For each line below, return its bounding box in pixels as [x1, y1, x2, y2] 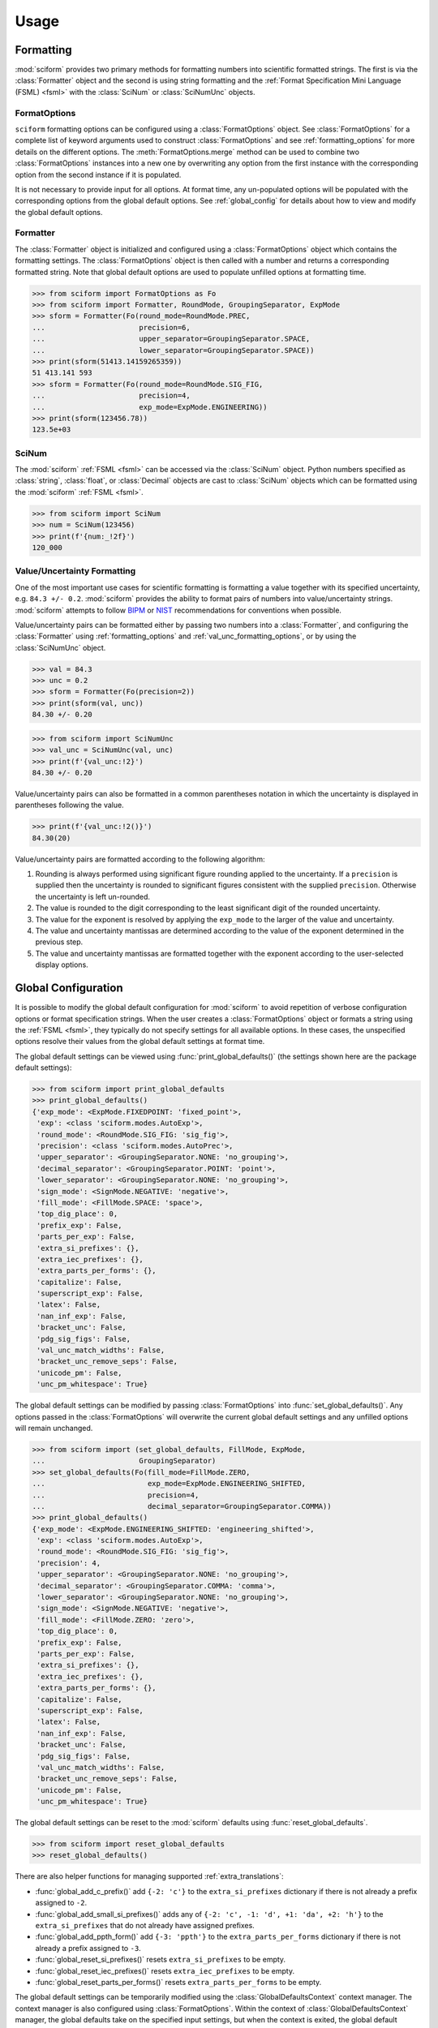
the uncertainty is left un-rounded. [35, 892, 150, 901]
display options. [35, 960, 88, 969]
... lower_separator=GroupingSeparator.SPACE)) [32, 346, 315, 354]
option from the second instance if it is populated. [15, 170, 182, 179]
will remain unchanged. [15, 1423, 93, 1433]
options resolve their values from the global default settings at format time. [15, 1037, 265, 1046]
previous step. [35, 937, 84, 947]
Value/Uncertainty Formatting [15, 565, 136, 577]
